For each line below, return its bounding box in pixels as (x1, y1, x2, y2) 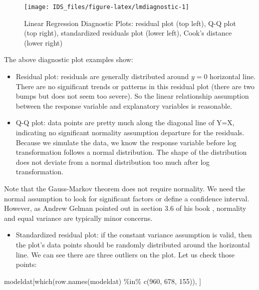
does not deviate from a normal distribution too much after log (16, 156, 210, 167)
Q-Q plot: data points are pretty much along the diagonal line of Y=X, (16, 117, 234, 128)
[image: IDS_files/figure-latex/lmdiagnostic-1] (24, 4, 189, 11)
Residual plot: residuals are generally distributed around (16, 71, 189, 82)
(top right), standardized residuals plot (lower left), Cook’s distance (24, 28, 232, 38)
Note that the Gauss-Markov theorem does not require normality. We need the (4, 183, 245, 193)
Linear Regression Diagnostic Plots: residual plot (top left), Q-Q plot (24, 18, 236, 28)
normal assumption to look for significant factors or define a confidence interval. (4, 193, 249, 203)
